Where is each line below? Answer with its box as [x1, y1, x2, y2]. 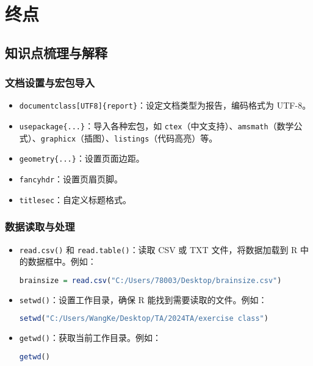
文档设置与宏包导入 [5, 75, 95, 90]
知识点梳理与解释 [5, 43, 107, 62]
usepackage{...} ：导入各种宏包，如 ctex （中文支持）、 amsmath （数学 [19, 120, 294, 132]
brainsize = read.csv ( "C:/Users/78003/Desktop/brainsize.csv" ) [19, 276, 282, 285]
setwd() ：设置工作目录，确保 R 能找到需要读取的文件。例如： [19, 293, 267, 306]
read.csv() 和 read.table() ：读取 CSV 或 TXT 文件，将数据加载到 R [19, 243, 298, 256]
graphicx [40, 134, 76, 143]
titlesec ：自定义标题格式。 [19, 193, 132, 206]
